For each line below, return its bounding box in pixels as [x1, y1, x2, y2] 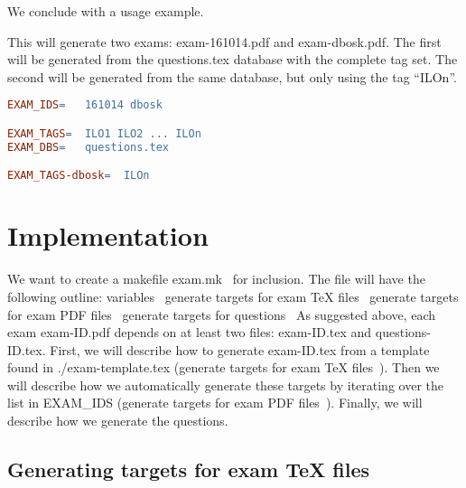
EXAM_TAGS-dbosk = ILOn [7, 169, 150, 183]
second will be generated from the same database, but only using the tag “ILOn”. [7, 67, 457, 86]
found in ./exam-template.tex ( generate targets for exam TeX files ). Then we [7, 358, 440, 377]
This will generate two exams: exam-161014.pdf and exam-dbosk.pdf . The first [7, 32, 442, 51]
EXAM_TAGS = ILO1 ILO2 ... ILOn [7, 127, 201, 140]
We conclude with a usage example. [7, 2, 204, 20]
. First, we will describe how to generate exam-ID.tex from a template [42, 340, 430, 359]
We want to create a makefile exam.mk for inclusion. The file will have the [7, 269, 425, 288]
